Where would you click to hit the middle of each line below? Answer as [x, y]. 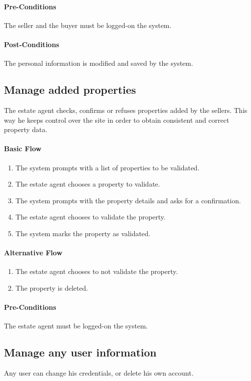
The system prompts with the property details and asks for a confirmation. [128, 200]
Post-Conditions [32, 44]
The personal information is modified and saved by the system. [99, 63]
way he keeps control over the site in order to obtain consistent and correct [117, 120]
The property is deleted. [52, 287]
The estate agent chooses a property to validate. [88, 184]
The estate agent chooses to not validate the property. [97, 271]
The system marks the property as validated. [83, 233]
